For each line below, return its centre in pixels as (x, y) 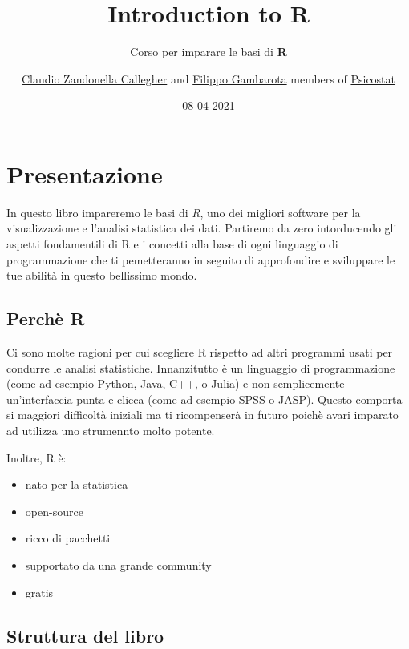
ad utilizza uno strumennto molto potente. (111, 430)
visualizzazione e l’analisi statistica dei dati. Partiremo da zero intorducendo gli (202, 228)
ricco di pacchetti (68, 538)
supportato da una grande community (118, 564)
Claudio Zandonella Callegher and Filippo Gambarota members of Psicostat (209, 78)
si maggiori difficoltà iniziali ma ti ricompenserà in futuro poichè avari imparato (202, 415)
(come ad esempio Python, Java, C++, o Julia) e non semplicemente (176, 383)
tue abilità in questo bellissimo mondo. (102, 275)
